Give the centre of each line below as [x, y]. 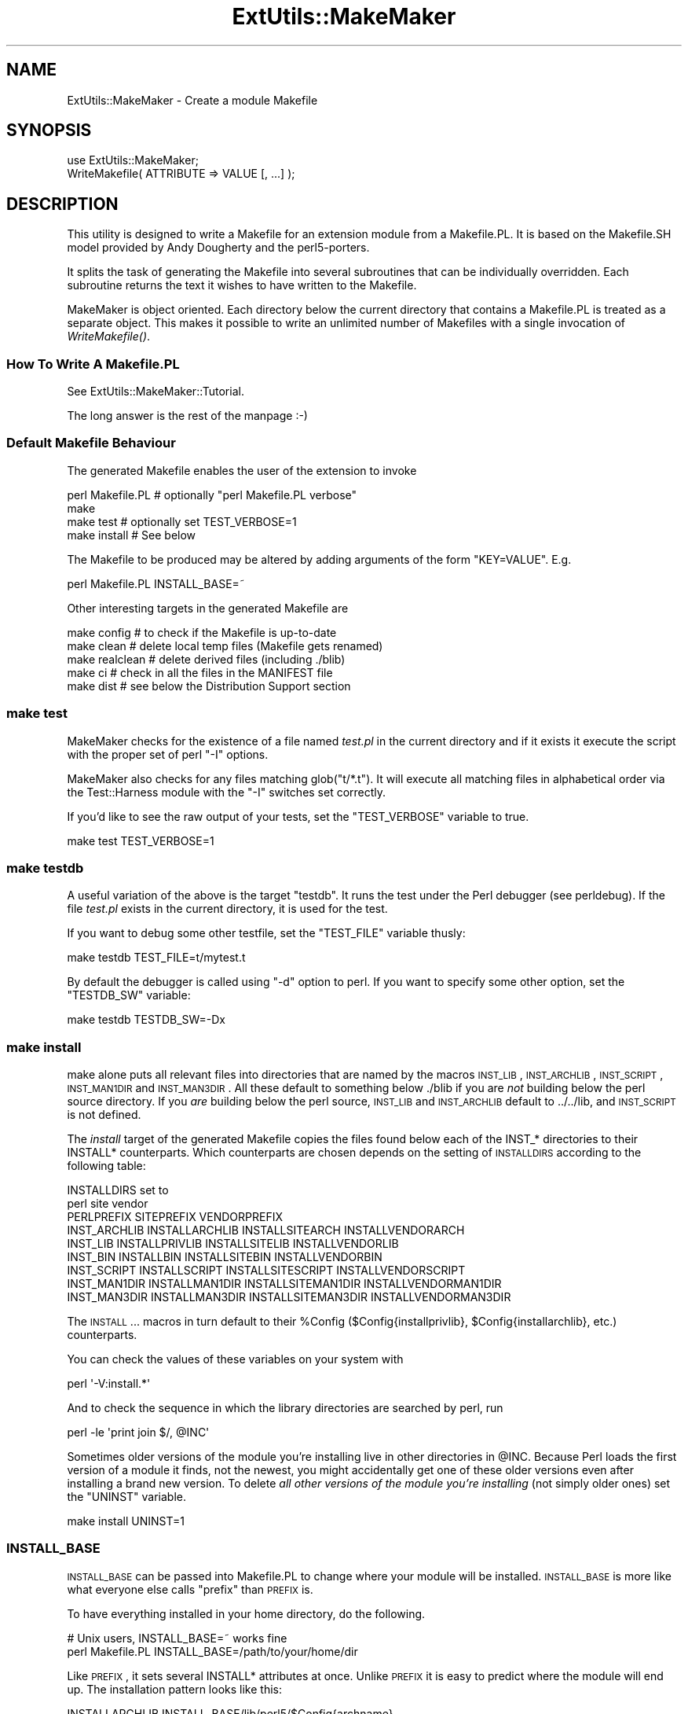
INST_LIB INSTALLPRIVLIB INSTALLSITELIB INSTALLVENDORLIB [233, 1244]
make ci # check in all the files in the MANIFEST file [200, 672]
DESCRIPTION [62, 204]
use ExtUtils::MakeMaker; [133, 160]
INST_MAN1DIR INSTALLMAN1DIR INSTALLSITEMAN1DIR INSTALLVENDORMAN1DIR [284, 1284]
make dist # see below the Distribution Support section [209, 686]
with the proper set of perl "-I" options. [168, 754]
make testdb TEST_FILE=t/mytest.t [156, 958]
